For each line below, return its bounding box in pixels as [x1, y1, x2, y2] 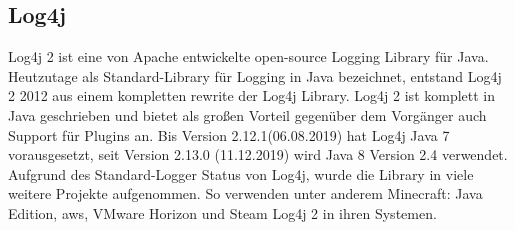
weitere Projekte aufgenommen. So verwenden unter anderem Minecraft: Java [8, 183, 483, 204]
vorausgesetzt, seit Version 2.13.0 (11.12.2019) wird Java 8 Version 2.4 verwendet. [8, 144, 508, 165]
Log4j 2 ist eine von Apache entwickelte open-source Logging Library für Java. [8, 46, 489, 67]
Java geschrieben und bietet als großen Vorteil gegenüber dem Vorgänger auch [8, 104, 487, 125]
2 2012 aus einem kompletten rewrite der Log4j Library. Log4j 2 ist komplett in [8, 85, 496, 106]
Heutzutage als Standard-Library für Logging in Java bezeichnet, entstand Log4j [8, 65, 502, 86]
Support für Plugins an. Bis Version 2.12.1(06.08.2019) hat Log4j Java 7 [8, 124, 450, 145]
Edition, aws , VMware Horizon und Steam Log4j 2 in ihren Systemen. [8, 202, 437, 223]
